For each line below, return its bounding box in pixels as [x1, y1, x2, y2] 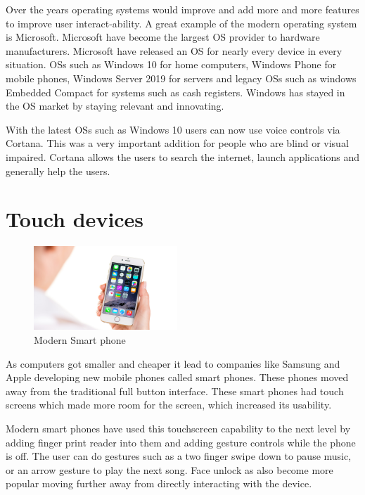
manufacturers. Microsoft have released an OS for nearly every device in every [6, 43, 342, 58]
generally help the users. [6, 163, 110, 178]
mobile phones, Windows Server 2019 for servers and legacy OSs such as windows [6, 70, 357, 85]
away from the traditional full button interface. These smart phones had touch [6, 383, 344, 398]
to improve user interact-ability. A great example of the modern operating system [6, 15, 357, 30]
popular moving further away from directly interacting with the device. [6, 476, 312, 491]
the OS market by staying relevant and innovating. [6, 98, 224, 113]
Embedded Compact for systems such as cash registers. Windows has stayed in [6, 84, 345, 99]
